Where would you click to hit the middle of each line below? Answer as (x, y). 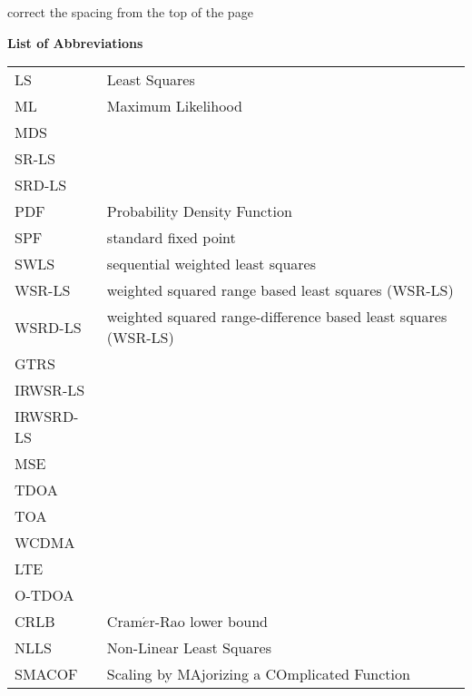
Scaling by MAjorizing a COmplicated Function (258, 674)
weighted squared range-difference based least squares (277, 317)
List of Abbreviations (75, 42)
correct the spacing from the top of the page (130, 12)
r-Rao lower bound (208, 622)
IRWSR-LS (50, 390)
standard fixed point (171, 238)
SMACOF (46, 674)
